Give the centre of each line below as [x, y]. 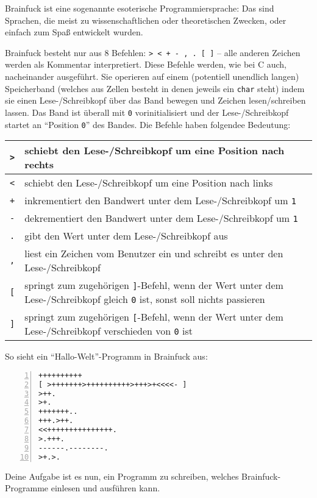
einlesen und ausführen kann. [105, 488]
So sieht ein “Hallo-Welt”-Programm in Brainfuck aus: [106, 356]
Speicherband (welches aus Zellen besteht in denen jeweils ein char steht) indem [155, 88]
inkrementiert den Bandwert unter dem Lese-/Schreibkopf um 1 [161, 201]
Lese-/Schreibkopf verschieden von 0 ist [109, 331]
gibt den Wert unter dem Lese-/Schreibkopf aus [126, 236]
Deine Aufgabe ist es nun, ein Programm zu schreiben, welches [122, 476]
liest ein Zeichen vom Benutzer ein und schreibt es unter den [154, 254]
